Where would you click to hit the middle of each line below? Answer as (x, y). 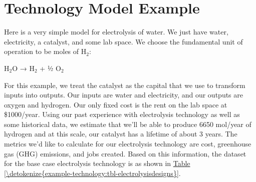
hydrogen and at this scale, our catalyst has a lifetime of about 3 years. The (121, 134)
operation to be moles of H (45, 51)
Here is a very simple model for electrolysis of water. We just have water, (116, 32)
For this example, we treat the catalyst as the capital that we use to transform (125, 85)
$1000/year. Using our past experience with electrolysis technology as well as (122, 114)
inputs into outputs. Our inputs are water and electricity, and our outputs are (123, 95)
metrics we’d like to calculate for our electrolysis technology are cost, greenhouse (128, 144)
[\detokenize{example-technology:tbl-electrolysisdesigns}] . (92, 173)
